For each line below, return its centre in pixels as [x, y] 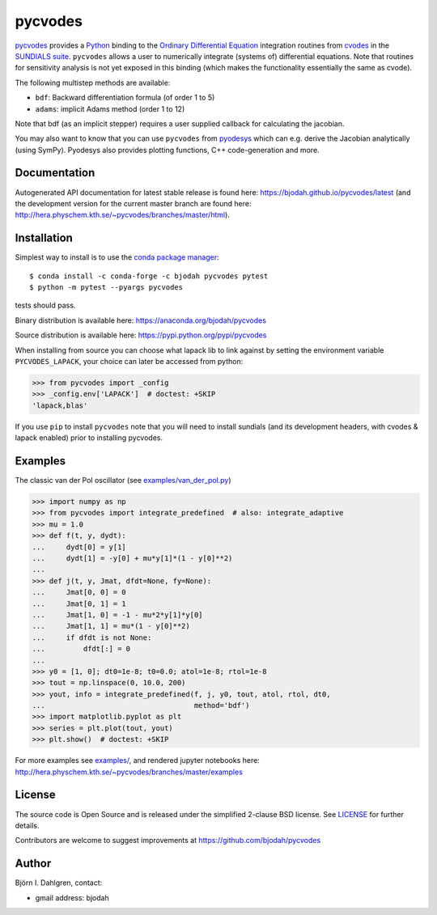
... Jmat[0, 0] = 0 [79, 592]
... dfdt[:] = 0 [81, 649]
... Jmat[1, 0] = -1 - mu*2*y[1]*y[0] [117, 614]
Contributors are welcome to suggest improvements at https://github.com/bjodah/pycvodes [168, 841]
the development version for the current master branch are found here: [133, 203]
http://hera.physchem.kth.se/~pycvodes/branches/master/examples [129, 772]
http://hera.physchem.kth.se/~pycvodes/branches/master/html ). [123, 215]
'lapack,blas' [60, 405]
